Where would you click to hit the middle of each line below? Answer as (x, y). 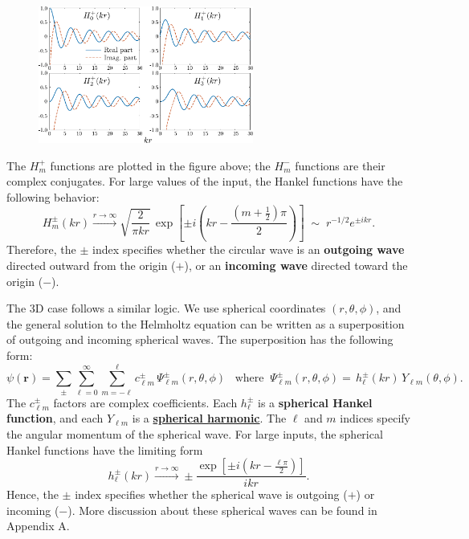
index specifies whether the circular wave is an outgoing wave (249, 249)
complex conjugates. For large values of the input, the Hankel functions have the (205, 181)
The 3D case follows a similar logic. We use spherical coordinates (166, 308)
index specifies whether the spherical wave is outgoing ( (211, 494)
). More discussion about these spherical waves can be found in (222, 510)
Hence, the (33, 494)
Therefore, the (41, 249)
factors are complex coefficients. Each (145, 402)
